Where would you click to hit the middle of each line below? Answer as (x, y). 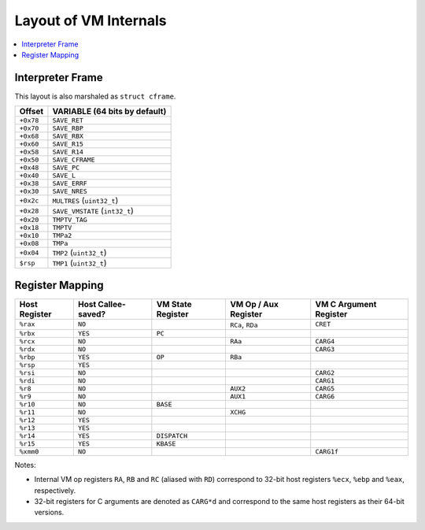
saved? (92, 313)
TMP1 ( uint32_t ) (79, 263)
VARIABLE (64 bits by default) (109, 112)
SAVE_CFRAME (74, 160)
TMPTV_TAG (70, 220)
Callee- (112, 304)
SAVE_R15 (68, 145)
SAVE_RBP (68, 129)
